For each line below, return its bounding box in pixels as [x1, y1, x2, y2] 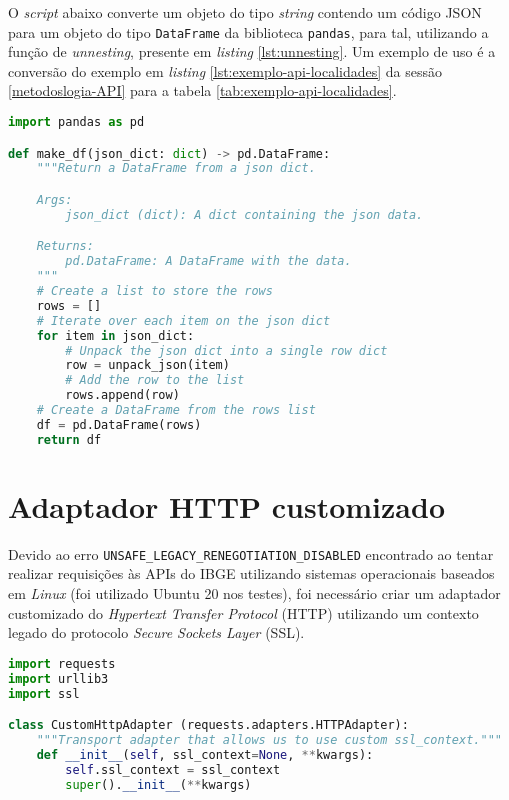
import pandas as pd [8, 115, 145, 130]
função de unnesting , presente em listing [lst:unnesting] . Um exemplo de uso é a [8, 41, 496, 62]
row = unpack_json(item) [65, 358, 230, 373]
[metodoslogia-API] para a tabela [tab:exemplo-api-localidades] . [8, 80, 397, 101]
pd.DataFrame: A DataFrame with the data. [65, 254, 352, 269]
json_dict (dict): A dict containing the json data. [65, 207, 424, 222]
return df [36, 432, 102, 447]
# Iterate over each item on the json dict [36, 313, 331, 328]
